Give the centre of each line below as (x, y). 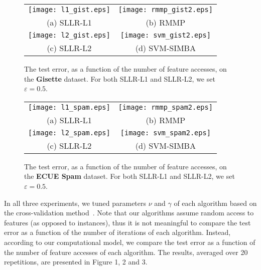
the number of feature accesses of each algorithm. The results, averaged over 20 (126, 252)
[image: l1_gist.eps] (69, 10)
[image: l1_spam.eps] (69, 107)
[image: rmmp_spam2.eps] (165, 107)
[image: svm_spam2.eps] (165, 132)
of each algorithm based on (215, 203)
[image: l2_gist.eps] (69, 35)
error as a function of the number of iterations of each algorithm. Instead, (117, 232)
